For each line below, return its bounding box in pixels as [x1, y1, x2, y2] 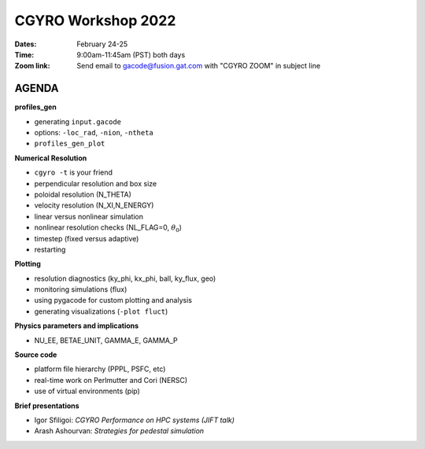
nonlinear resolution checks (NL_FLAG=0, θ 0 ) [34, 223, 183, 234]
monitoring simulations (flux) [34, 285, 128, 294]
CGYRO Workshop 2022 [14, 12, 176, 29]
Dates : [14, 39, 37, 49]
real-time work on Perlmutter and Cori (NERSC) [34, 375, 188, 385]
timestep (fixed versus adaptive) [34, 234, 139, 243]
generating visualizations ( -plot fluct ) [34, 307, 168, 316]
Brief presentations [14, 401, 79, 410]
